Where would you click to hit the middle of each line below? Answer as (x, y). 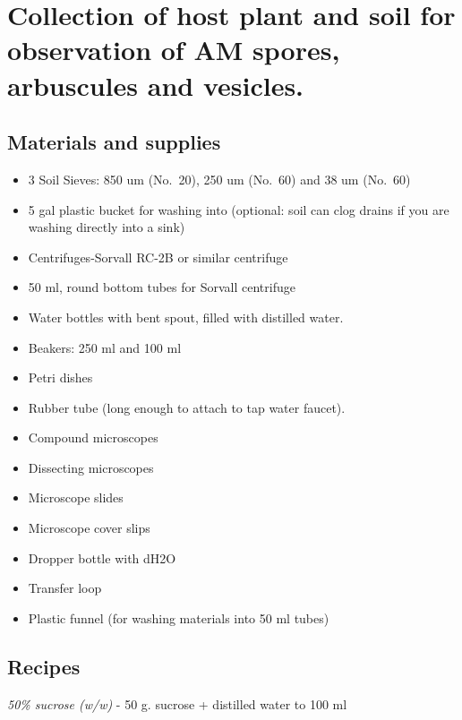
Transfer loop (65, 588)
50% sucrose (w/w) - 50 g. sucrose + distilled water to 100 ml (177, 703)
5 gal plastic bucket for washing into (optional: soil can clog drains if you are (239, 209)
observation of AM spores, (174, 50)
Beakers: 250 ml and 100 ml (105, 347)
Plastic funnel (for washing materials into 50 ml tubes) (179, 617)
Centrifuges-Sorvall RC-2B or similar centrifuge (158, 257)
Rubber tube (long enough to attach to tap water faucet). (187, 407)
